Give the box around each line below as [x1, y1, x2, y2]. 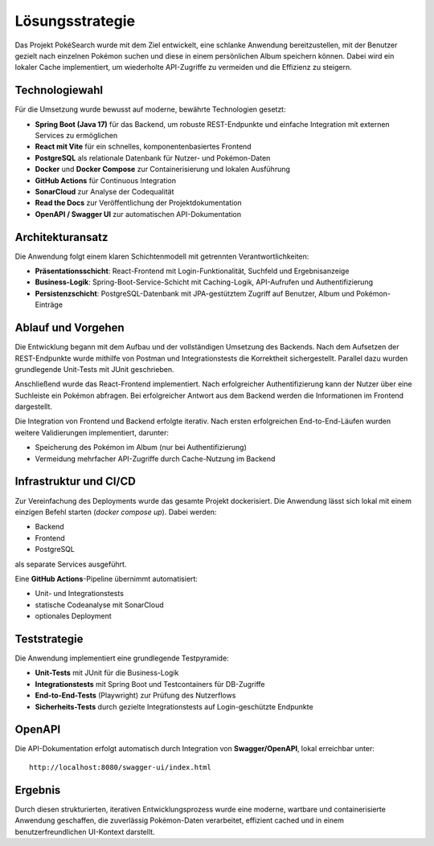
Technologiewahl [14, 84, 104, 97]
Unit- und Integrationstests [35, 589, 125, 599]
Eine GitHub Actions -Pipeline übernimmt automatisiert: [14, 574, 199, 583]
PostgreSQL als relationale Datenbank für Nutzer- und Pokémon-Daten [35, 153, 271, 162]
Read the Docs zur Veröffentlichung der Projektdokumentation [35, 198, 243, 208]
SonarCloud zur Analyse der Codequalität [35, 186, 174, 196]
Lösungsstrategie [14, 12, 136, 30]
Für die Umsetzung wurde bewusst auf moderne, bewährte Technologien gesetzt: [14, 104, 286, 114]
